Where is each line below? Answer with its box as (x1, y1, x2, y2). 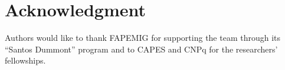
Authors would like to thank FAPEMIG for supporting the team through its (5, 32, 281, 44)
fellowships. (5, 54, 46, 66)
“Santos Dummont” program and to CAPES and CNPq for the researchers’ (5, 43, 278, 55)
